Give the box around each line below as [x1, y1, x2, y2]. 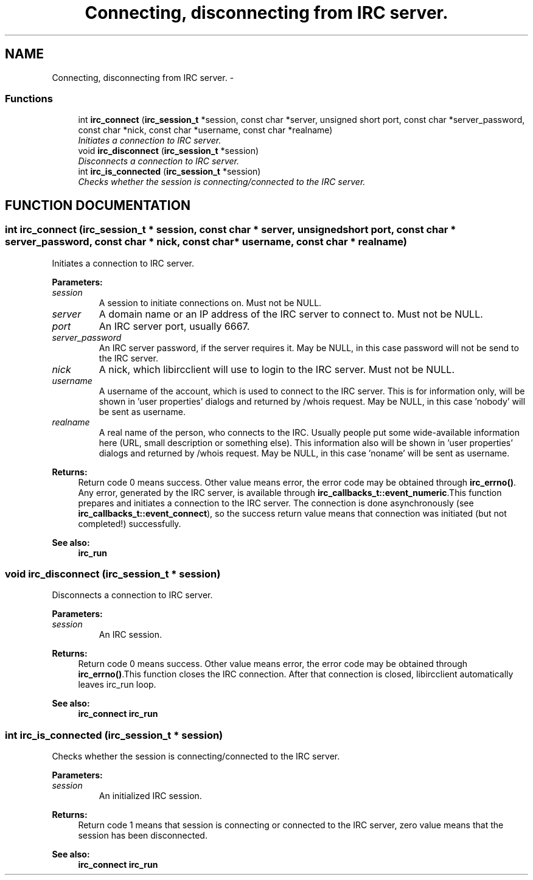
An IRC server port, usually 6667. [99, 320, 250, 332]
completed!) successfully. [78, 518, 181, 529]
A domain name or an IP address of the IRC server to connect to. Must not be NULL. [99, 307, 483, 320]
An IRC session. [99, 629, 162, 640]
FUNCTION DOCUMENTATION [5, 197, 190, 213]
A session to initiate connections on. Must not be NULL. [99, 297, 322, 308]
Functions [5, 92, 53, 105]
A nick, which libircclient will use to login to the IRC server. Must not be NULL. [99, 363, 455, 375]
